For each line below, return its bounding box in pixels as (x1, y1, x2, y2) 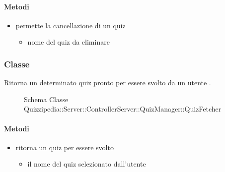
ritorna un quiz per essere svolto (15, 142, 114, 152)
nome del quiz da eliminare (27, 37, 110, 47)
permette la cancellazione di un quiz (15, 20, 126, 30)
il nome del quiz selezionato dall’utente (27, 159, 146, 169)
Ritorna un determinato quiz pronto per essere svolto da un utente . (4, 77, 211, 88)
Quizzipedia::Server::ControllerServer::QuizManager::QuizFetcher (24, 104, 222, 114)
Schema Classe (24, 94, 69, 104)
